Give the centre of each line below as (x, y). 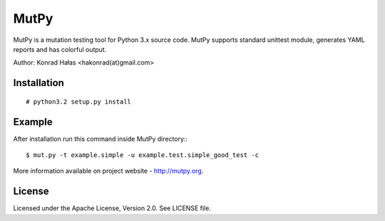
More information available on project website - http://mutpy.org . (108, 171)
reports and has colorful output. (60, 49)
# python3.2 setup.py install (79, 102)
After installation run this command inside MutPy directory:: (101, 139)
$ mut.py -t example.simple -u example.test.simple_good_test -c (143, 155)
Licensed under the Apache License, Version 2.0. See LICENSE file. (112, 208)
